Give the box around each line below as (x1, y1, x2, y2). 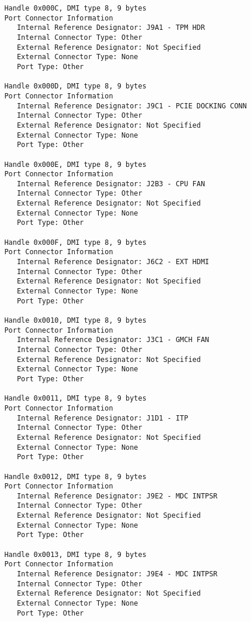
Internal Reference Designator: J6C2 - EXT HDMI (16, 258, 210, 266)
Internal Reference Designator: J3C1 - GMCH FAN (16, 336, 210, 344)
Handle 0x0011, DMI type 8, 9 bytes (4, 394, 147, 403)
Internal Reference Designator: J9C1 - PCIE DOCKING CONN (16, 101, 247, 110)
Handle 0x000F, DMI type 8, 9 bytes (4, 238, 147, 247)
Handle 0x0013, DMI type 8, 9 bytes (4, 550, 147, 559)
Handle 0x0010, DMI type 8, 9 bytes (4, 316, 147, 324)
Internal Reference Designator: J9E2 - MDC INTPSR (16, 491, 218, 500)
